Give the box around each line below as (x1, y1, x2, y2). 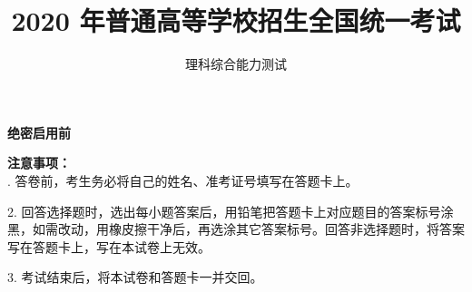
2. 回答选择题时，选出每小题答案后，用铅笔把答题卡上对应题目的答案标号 (7, 201, 441, 220)
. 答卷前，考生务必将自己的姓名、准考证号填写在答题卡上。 (7, 170, 359, 190)
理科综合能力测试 (185, 54, 287, 73)
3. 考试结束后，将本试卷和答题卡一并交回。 (7, 268, 263, 287)
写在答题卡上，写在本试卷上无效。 (7, 237, 211, 256)
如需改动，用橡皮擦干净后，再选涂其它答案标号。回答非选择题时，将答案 (32, 219, 465, 238)
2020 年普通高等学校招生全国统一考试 (11, 2, 461, 39)
